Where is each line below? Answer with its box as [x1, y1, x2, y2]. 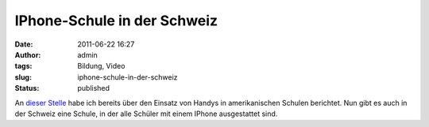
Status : [14, 84, 40, 93]
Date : [14, 39, 33, 49]
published [77, 84, 110, 93]
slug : [14, 72, 32, 82]
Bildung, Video [77, 62, 126, 71]
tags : [14, 62, 33, 71]
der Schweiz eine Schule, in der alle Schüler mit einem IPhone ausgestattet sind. [14, 109, 278, 118]
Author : [14, 50, 41, 59]
